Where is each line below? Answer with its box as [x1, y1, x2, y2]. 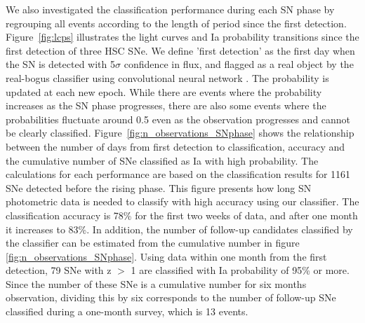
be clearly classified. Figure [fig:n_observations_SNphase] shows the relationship [6, 125, 354, 140]
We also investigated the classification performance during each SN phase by [6, 2, 335, 16]
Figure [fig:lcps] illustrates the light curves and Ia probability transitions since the [6, 29, 359, 44]
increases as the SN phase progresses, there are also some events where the [6, 98, 326, 113]
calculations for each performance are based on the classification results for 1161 [6, 167, 351, 181]
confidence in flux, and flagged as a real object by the [124, 57, 354, 71]
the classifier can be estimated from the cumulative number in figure [6, 235, 300, 250]
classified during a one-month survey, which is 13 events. [6, 304, 248, 319]
